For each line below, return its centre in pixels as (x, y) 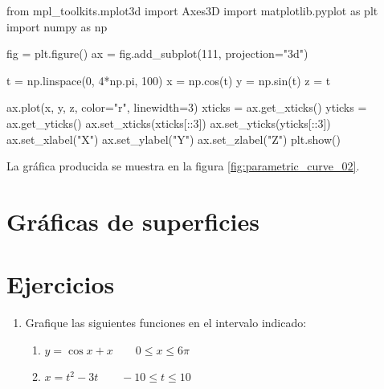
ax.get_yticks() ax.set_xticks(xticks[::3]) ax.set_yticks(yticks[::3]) (169, 123)
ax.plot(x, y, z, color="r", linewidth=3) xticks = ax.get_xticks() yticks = (187, 107)
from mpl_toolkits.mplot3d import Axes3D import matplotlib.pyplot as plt (192, 10)
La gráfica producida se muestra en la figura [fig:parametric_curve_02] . (183, 166)
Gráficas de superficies (133, 221)
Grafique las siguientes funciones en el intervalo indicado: (166, 323)
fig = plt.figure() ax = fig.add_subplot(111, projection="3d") (157, 53)
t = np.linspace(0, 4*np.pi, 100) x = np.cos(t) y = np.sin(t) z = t (169, 80)
